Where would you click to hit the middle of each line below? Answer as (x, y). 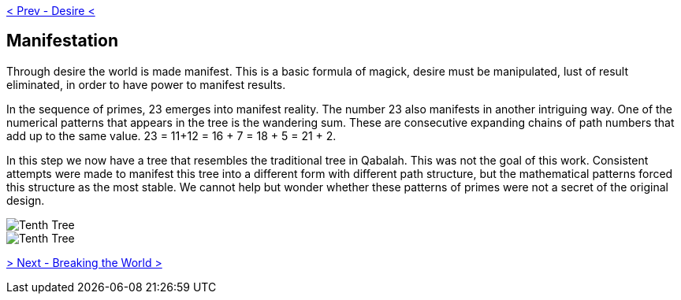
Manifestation (63, 41)
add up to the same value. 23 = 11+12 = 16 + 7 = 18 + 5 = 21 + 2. (171, 135)
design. (26, 200)
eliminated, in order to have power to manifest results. (146, 84)
